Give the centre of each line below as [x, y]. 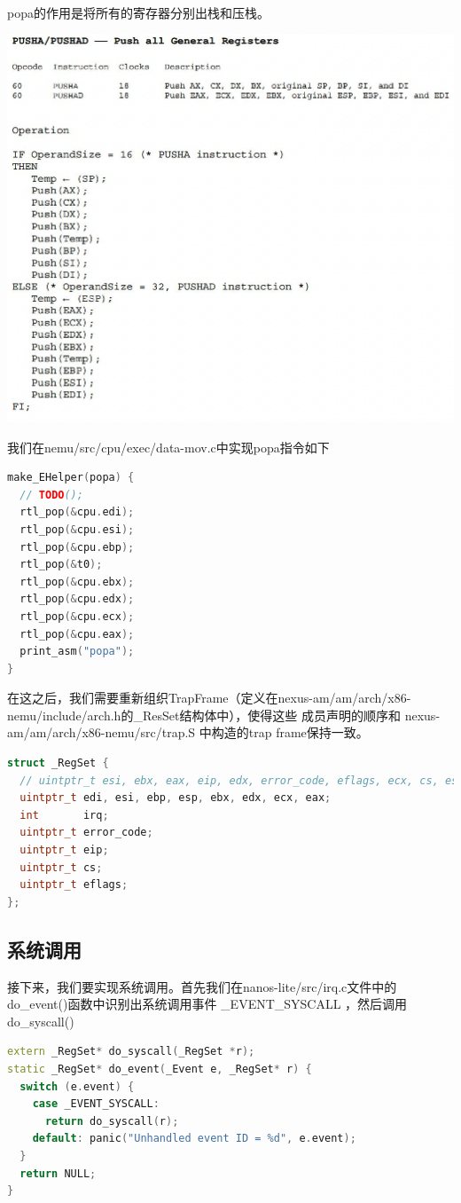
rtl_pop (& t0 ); [61, 565]
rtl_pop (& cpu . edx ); [77, 599]
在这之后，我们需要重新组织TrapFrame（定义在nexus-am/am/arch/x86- [209, 698]
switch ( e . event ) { [77, 1086]
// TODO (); [51, 495]
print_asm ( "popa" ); [77, 652]
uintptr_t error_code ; [86, 833]
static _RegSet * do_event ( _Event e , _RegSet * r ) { [160, 1069]
